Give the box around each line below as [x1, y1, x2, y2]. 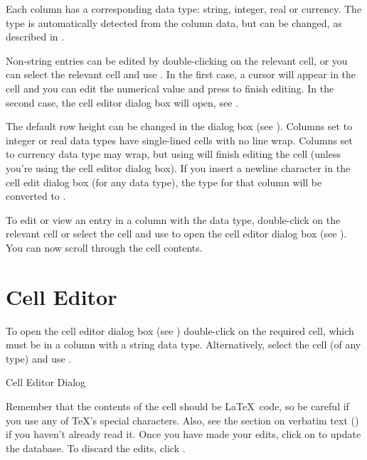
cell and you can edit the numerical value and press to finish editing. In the [6, 80, 334, 95]
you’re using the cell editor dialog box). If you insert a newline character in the [6, 160, 351, 175]
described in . [6, 29, 65, 44]
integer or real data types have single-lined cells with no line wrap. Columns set [6, 132, 353, 147]
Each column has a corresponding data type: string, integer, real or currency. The [6, 1, 362, 16]
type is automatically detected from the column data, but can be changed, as [6, 15, 342, 30]
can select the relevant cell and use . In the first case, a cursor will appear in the [6, 67, 356, 82]
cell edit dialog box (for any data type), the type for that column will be [6, 174, 322, 189]
